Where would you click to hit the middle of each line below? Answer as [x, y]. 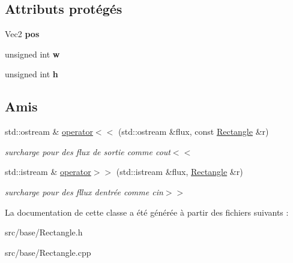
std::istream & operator [48, 172]
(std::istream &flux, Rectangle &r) [180, 172]
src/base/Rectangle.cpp [48, 252]
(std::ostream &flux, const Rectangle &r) [193, 131]
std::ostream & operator [49, 131]
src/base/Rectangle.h [44, 232]
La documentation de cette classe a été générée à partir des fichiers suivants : [147, 212]
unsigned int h [32, 74]
